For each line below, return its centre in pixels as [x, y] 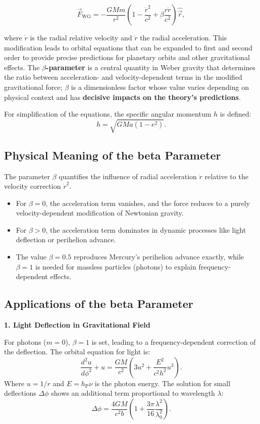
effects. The [22, 67]
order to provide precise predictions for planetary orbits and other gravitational [127, 57]
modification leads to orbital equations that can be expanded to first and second [128, 47]
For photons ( [25, 341]
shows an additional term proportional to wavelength [133, 393]
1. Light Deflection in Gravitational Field [77, 325]
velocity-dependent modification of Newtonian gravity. [100, 213]
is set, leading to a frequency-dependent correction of [174, 341]
